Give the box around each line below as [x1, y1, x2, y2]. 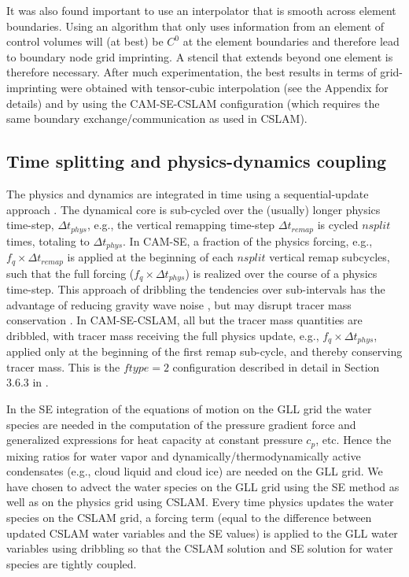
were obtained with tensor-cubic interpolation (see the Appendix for [60, 79, 389, 95]
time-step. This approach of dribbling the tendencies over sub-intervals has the [6, 280, 385, 297]
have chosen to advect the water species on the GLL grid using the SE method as [6, 478, 400, 494]
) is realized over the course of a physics [185, 264, 378, 281]
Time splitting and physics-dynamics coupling [6, 149, 387, 173]
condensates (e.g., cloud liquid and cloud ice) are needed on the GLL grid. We [6, 463, 383, 479]
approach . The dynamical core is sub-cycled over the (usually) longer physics [6, 201, 381, 217]
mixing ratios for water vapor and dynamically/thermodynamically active [6, 447, 361, 464]
